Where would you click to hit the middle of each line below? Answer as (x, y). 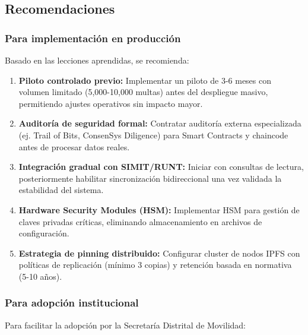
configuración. (44, 233)
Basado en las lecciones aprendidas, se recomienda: (97, 60)
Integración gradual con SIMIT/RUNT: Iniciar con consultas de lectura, (161, 167)
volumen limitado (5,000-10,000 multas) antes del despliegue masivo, (143, 92)
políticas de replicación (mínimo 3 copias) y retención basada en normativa (155, 265)
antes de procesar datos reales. (74, 146)
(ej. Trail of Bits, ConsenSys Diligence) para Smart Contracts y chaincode (153, 135)
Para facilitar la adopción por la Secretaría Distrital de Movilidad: (125, 325)
